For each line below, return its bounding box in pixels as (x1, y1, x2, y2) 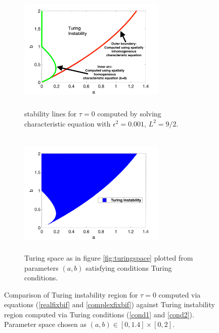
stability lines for (24, 108, 77, 119)
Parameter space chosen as (4, 319, 87, 329)
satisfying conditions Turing (85, 262, 172, 273)
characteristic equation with (24, 118, 111, 129)
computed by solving (97, 108, 161, 119)
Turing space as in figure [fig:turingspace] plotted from (24, 252, 193, 263)
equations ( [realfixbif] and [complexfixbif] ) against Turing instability (4, 299, 215, 310)
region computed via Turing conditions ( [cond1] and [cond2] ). (4, 309, 194, 319)
